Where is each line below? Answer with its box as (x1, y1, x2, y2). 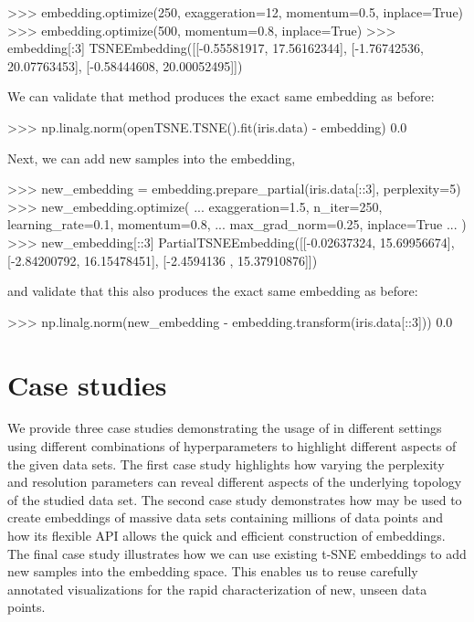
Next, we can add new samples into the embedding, (7, 148, 296, 167)
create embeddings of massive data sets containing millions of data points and (7, 508, 443, 527)
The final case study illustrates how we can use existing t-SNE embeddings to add (7, 543, 467, 563)
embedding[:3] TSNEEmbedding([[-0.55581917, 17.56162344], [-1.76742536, (7, 38, 424, 58)
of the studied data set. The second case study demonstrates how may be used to (7, 490, 462, 509)
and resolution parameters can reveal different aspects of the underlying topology (7, 472, 462, 491)
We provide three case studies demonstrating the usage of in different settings (7, 418, 442, 438)
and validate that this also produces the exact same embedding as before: (7, 281, 418, 300)
